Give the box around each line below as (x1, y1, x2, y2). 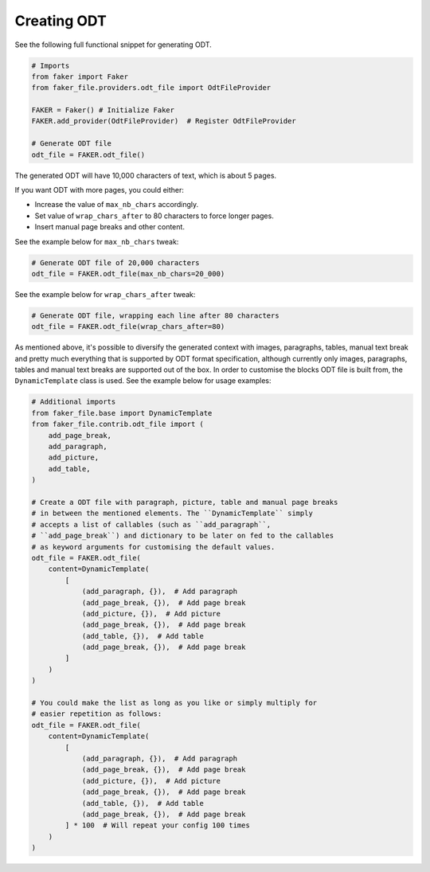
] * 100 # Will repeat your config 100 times (64, 821, 250, 830)
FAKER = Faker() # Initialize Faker (31, 106, 175, 115)
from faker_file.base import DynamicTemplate (31, 409, 213, 417)
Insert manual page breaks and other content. (34, 222, 185, 232)
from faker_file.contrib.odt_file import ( (31, 420, 205, 429)
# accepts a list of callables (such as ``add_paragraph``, (31, 520, 272, 529)
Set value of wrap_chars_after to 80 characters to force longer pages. (34, 211, 274, 221)
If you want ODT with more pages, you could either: (14, 186, 185, 195)
